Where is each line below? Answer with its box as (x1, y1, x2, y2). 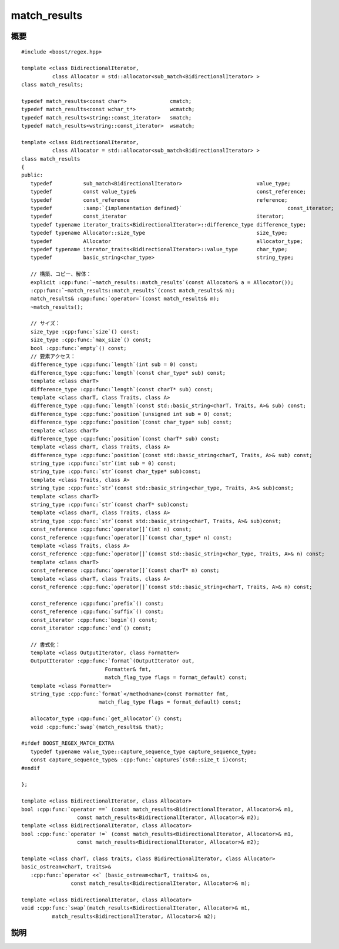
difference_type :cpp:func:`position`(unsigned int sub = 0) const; (30, 411, 232, 417)
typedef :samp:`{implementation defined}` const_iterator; (30, 205, 334, 211)
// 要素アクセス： (30, 353, 76, 360)
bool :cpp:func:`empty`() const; (30, 345, 127, 351)
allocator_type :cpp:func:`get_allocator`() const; (30, 715, 183, 722)
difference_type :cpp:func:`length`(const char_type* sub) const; (30, 369, 226, 376)
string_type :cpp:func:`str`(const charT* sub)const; (30, 501, 189, 508)
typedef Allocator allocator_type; (30, 238, 304, 244)
